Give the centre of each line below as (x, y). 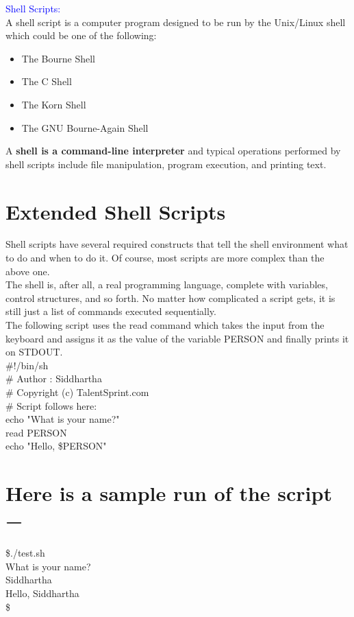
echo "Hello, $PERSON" (56, 446)
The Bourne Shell (58, 58)
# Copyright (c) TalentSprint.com (77, 392)
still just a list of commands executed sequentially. (111, 311)
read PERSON (36, 432)
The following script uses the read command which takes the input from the (165, 325)
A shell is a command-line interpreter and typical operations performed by (173, 151)
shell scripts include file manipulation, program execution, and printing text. (166, 164)
